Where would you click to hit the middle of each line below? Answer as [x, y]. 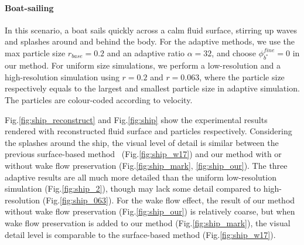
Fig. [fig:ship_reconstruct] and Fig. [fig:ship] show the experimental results [136, 119]
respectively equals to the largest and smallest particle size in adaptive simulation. [152, 88]
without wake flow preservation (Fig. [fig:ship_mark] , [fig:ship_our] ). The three [146, 166]
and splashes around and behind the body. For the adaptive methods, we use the [150, 41]
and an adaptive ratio [146, 52]
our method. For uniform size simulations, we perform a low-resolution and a [143, 65]
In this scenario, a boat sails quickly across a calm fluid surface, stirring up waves [151, 30]
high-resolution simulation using [62, 76]
